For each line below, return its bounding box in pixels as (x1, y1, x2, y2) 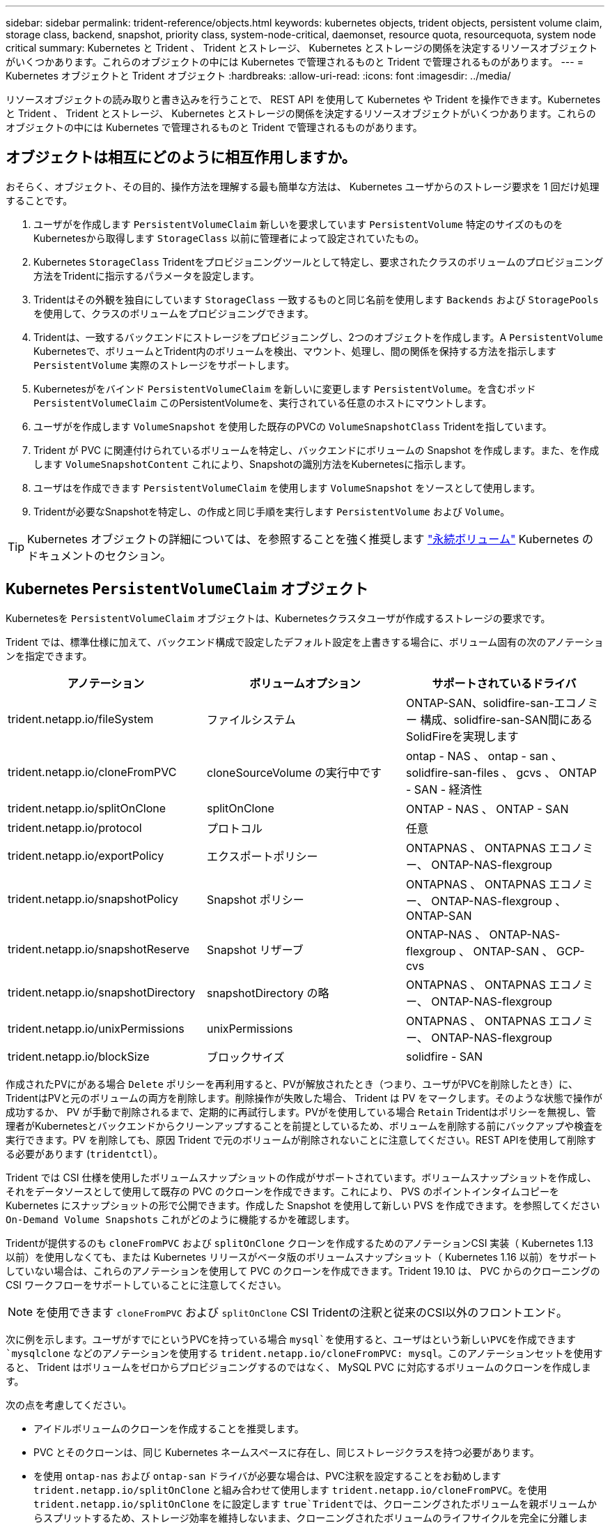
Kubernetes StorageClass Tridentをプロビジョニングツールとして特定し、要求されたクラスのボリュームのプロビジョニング (33, 255, 604, 268)
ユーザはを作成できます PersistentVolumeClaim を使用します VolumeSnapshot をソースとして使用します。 (33, 481, 540, 494)
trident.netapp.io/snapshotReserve (8, 941, 190, 956)
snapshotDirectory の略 (206, 985, 329, 1000)
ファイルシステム (206, 712, 296, 727)
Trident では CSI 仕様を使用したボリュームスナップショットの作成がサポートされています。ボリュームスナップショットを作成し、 (6, 1171, 597, 1183)
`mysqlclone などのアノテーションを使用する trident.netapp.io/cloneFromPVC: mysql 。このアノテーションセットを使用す (6, 1347, 603, 1359)
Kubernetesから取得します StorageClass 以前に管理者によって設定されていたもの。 (33, 232, 425, 244)
